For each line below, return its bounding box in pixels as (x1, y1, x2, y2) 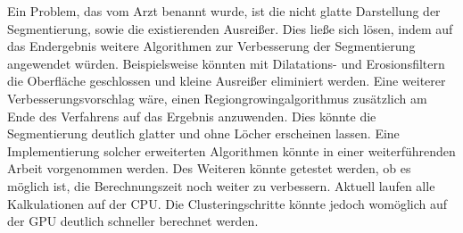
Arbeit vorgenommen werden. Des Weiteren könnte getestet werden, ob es (7, 159, 411, 178)
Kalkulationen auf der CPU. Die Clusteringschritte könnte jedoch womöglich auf (7, 194, 448, 212)
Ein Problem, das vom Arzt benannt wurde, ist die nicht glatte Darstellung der (7, 2, 441, 20)
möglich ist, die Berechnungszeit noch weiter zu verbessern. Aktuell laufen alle (7, 176, 435, 195)
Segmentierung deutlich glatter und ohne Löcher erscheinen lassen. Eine (7, 124, 400, 143)
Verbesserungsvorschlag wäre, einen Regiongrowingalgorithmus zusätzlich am (7, 88, 427, 107)
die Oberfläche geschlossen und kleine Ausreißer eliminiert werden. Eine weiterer (7, 71, 446, 90)
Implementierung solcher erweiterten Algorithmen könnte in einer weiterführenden (7, 141, 456, 160)
